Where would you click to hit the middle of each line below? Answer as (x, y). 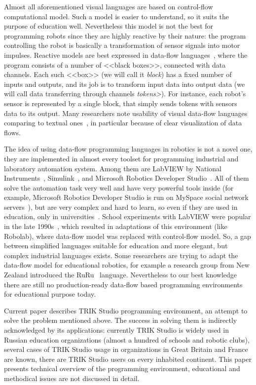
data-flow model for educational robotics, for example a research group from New (127, 265)
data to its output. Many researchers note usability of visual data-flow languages (126, 113)
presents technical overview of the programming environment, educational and (122, 368)
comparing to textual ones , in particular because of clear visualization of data (123, 123)
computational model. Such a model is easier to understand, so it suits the (116, 16)
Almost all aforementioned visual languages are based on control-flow (109, 6)
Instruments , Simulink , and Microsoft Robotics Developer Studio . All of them (127, 178)
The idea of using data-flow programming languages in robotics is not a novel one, (128, 149)
